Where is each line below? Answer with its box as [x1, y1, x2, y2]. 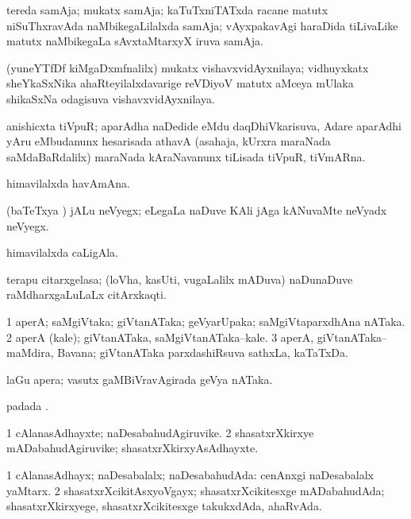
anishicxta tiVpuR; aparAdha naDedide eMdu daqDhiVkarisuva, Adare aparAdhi [6, 117, 401, 134]
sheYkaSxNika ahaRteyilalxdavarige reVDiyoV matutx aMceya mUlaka [6, 75, 354, 91]
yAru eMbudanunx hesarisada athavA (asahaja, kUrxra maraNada [6, 133, 331, 149]
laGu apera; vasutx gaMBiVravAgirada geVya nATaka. [6, 370, 273, 387]
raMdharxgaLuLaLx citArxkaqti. [6, 286, 167, 303]
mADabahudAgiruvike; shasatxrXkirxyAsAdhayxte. [6, 440, 259, 456]
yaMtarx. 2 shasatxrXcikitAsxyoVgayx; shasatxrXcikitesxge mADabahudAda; [6, 482, 385, 498]
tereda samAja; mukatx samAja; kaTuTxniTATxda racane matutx [6, 2, 328, 17]
